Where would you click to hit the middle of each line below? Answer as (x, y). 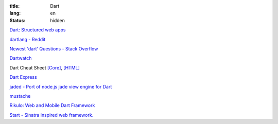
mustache (20, 96)
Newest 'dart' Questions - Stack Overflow (54, 48)
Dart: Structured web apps (38, 30)
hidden (58, 20)
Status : (18, 20)
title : (15, 6)
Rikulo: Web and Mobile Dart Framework (52, 105)
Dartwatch (21, 58)
